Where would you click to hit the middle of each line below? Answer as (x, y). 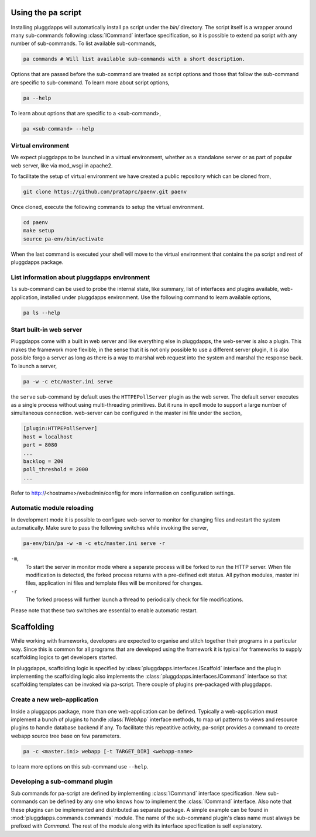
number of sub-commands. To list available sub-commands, (83, 43)
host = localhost (48, 437)
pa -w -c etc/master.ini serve (68, 381)
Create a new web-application (55, 699)
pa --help (37, 98)
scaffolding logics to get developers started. (64, 657)
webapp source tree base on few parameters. (66, 736)
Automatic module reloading (52, 508)
